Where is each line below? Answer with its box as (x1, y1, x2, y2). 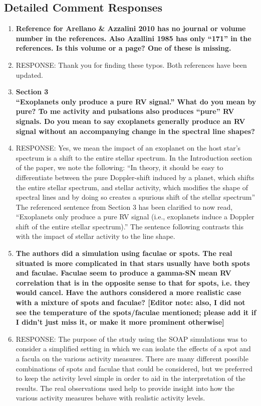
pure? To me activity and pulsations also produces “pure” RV (16, 106, 234, 116)
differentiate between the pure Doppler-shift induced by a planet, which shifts (16, 172, 254, 182)
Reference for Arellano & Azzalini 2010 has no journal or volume (16, 23, 246, 34)
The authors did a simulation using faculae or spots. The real (16, 248, 232, 258)
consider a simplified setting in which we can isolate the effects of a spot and (16, 343, 251, 354)
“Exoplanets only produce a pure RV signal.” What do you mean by (16, 96, 256, 106)
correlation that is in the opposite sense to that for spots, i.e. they (16, 277, 250, 288)
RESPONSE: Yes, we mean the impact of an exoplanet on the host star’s (16, 143, 241, 153)
